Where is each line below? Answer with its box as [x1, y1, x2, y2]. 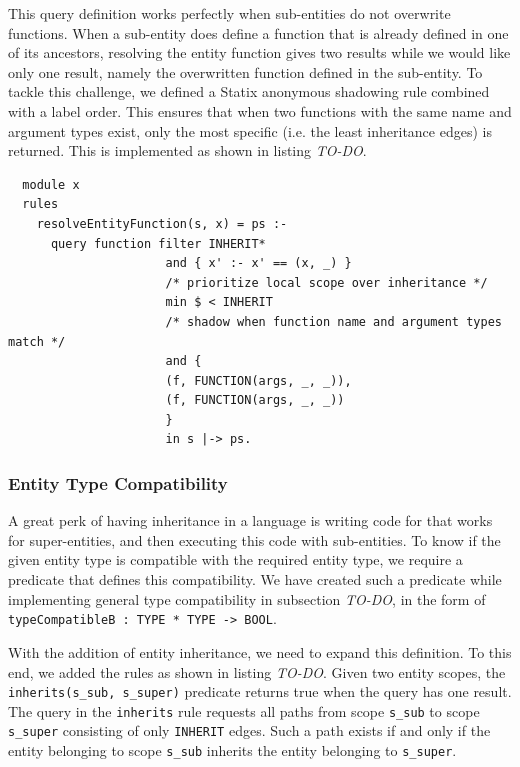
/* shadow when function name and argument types [165, 314, 502, 329]
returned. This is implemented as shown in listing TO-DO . [8, 140, 367, 161]
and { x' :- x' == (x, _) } [165, 256, 352, 271]
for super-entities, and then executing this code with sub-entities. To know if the [8, 529, 501, 550]
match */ [8, 334, 66, 349]
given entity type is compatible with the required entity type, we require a [8, 549, 463, 570]
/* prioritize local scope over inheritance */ [165, 275, 488, 290]
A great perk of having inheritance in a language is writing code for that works [8, 510, 493, 531]
